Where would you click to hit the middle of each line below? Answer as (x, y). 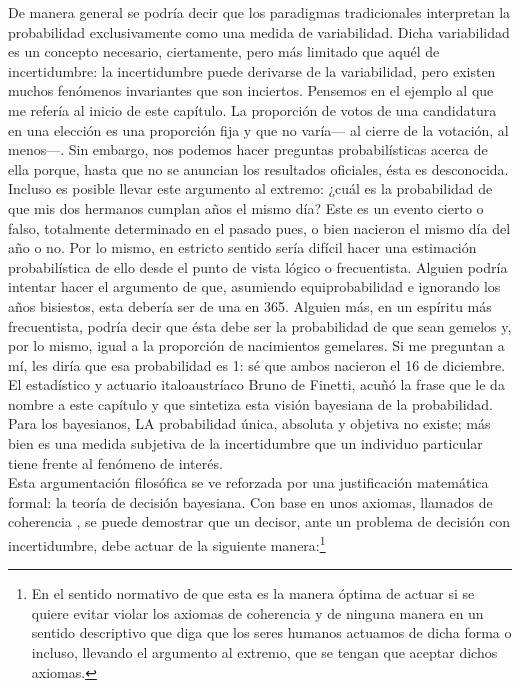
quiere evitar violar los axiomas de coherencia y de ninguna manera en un (257, 612)
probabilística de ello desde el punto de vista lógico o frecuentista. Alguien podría (258, 266)
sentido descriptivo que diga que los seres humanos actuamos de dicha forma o (271, 632)
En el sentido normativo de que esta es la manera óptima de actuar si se (253, 593)
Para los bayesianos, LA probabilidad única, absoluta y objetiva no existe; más (249, 423)
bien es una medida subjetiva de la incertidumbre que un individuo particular (245, 443)
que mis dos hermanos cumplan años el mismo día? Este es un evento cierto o (246, 207)
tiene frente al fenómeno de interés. (115, 462)
